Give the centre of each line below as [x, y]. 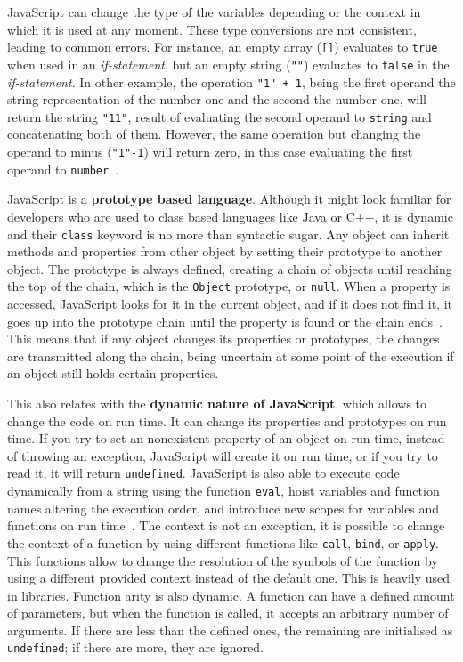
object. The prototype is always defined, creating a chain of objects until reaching [230, 268]
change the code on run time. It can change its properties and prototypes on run [227, 420]
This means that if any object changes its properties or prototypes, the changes [223, 339]
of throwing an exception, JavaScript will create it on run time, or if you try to [223, 455]
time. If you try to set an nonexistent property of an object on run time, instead [226, 438]
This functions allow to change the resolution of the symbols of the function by [223, 560]
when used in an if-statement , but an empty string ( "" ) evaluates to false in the [228, 64]
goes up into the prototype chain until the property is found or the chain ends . [225, 321]
